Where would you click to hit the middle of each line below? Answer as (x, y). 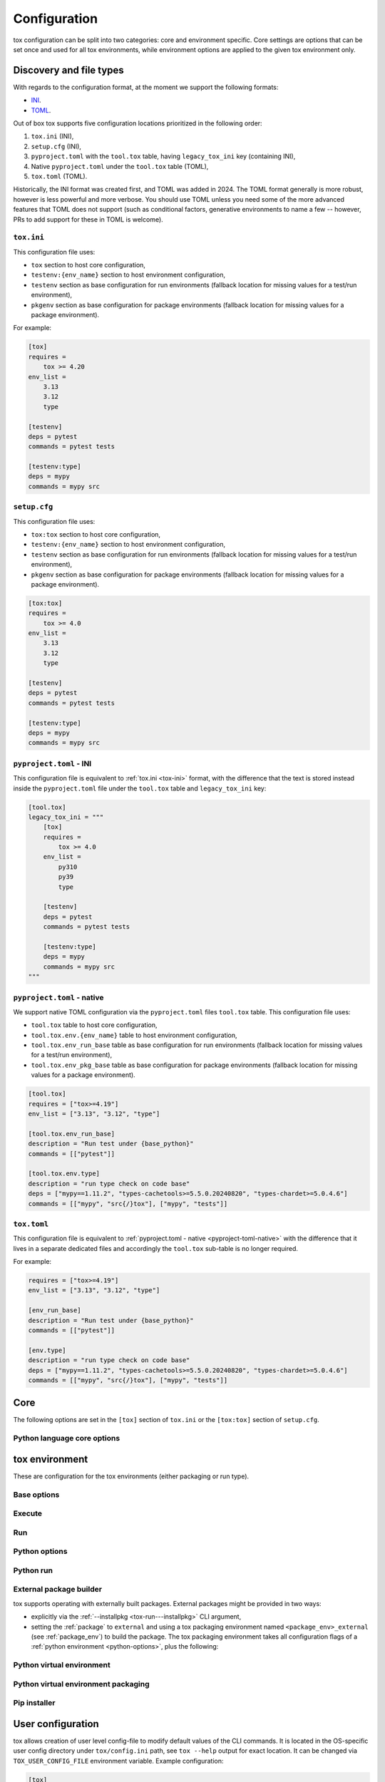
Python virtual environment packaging (81, 1684)
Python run (33, 1570)
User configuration (56, 1724)
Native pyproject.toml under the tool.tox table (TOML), (120, 166)
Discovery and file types (68, 70)
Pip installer (34, 1703)
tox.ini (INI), (52, 136)
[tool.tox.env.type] (64, 1174)
